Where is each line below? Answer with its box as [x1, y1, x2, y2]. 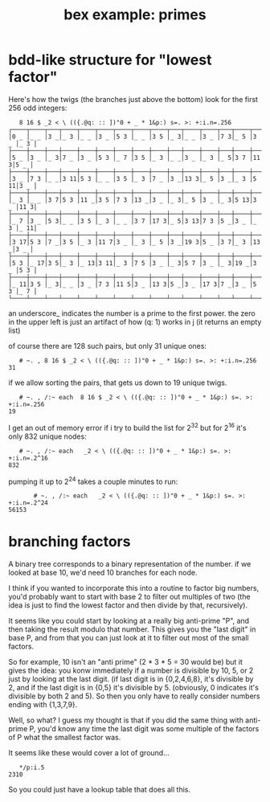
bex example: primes [63, 6, 207, 24]
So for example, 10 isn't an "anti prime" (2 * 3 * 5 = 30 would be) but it [8, 657, 243, 667]
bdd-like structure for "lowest [8, 51, 212, 69]
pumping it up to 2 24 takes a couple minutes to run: [8, 475, 178, 486]
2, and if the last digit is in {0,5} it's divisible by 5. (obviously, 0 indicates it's [8, 683, 260, 693]
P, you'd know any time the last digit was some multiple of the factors [29, 724, 260, 734]
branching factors [8, 533, 131, 551]
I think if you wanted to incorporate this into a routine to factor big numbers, [8, 583, 260, 593]
